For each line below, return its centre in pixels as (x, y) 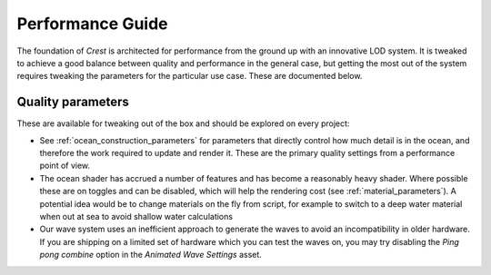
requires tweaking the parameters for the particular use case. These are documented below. (190, 76)
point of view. (65, 166)
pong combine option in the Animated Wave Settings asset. (151, 255)
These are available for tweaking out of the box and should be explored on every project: (183, 123)
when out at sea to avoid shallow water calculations (136, 216)
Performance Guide (92, 24)
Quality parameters (73, 102)
